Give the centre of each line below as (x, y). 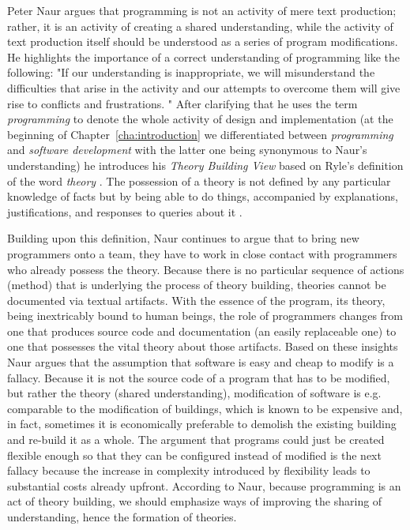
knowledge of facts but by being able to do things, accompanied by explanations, (203, 196)
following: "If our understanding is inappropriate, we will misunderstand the (191, 72)
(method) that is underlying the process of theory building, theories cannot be (197, 285)
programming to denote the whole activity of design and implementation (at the (200, 119)
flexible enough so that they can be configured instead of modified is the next (194, 455)
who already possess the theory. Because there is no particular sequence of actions (206, 269)
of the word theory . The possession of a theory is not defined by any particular (199, 180)
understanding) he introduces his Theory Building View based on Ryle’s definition (205, 165)
